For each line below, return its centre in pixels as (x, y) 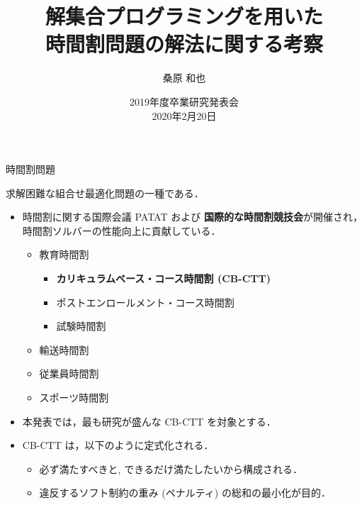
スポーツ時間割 (74, 398)
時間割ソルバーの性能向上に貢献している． (121, 230)
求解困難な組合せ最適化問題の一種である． (105, 193)
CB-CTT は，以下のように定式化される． (118, 445)
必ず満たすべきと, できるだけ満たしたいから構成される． (171, 468)
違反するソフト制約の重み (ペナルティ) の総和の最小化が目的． (185, 493)
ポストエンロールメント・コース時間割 (145, 302)
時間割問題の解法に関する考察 (184, 44)
